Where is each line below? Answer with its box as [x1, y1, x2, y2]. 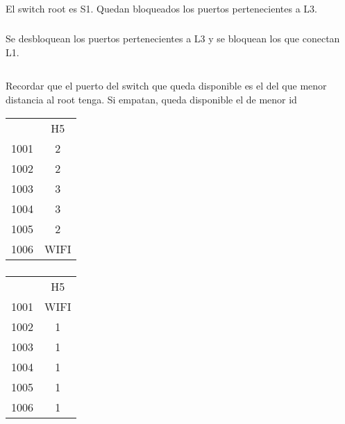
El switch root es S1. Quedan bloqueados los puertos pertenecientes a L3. [6, 1, 317, 16]
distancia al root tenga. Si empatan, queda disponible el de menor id [6, 92, 297, 107]
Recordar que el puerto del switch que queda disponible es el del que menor [6, 78, 327, 93]
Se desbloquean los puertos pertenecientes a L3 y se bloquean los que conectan [6, 31, 340, 45]
